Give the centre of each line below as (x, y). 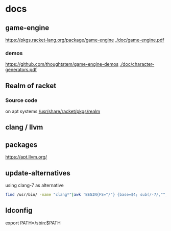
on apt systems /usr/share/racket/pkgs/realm (53, 111)
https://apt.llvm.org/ (26, 157)
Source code (21, 100)
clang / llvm (24, 127)
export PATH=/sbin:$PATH (33, 223)
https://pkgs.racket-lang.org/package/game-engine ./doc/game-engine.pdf (85, 40)
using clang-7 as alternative (34, 185)
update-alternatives (38, 173)
